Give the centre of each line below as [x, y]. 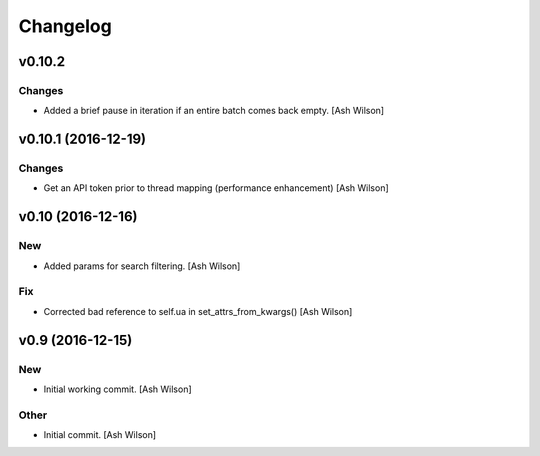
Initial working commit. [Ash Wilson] [117, 389]
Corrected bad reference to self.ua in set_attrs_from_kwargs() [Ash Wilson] [198, 311]
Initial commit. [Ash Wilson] [100, 435]
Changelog [65, 26]
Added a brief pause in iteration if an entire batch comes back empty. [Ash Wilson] [214, 111]
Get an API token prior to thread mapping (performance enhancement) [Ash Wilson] [216, 188]
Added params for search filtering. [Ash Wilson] [142, 266]
